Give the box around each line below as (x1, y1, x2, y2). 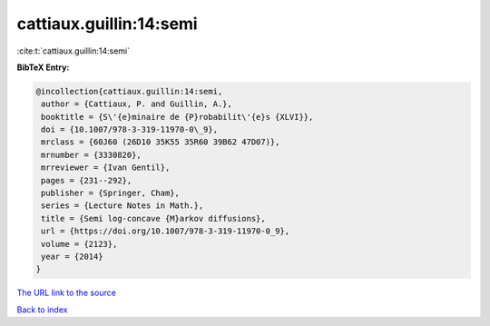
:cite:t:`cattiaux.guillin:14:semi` (16, 45, 131, 56)
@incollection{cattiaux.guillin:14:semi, (35, 86, 223, 96)
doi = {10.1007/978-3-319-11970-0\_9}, (41, 124, 218, 135)
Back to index (16, 304, 68, 315)
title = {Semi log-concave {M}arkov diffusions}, (41, 213, 267, 223)
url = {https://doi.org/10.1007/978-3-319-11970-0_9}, (41, 226, 290, 236)
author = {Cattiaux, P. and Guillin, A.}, (41, 99, 233, 109)
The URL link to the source (16, 287, 117, 299)
